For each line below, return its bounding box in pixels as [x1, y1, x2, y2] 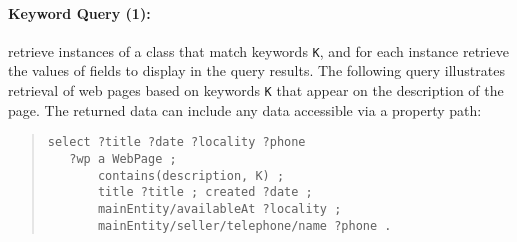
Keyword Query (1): [8, 2, 151, 23]
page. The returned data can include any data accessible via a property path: [8, 99, 482, 120]
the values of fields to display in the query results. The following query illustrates [8, 60, 505, 81]
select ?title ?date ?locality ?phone [47, 135, 306, 150]
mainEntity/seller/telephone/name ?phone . [97, 218, 392, 233]
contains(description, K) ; [97, 168, 285, 183]
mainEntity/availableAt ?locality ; [97, 201, 342, 216]
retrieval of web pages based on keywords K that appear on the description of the [8, 80, 504, 101]
